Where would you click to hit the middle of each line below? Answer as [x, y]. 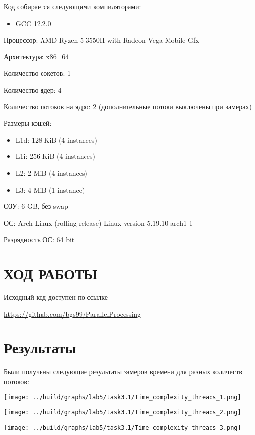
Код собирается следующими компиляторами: [73, 6]
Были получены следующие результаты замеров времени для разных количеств [123, 371]
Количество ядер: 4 [33, 89]
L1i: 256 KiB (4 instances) [55, 156]
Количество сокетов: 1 [38, 73]
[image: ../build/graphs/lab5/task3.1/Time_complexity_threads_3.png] [123, 427]
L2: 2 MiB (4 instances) [51, 172]
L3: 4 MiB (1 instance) [50, 189]
